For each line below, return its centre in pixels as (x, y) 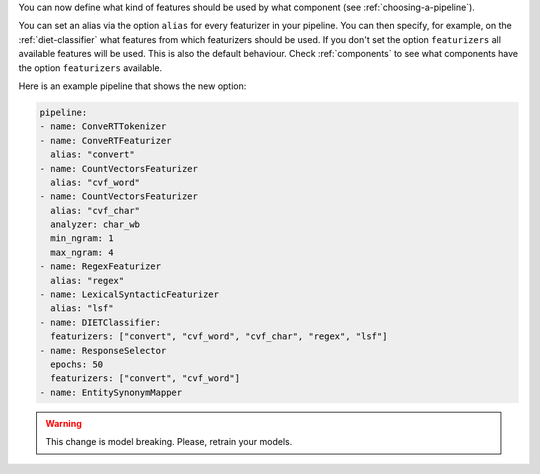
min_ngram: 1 (82, 238)
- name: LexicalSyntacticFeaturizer (129, 294)
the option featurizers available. (90, 67)
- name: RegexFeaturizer (100, 266)
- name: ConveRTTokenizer (103, 126)
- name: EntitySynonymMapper (111, 392)
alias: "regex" (87, 280)
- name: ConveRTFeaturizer (105, 140)
